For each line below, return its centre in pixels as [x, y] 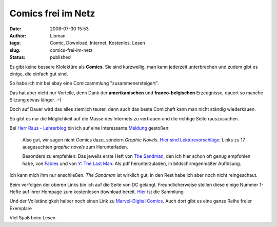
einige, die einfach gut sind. [39, 74]
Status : [17, 57]
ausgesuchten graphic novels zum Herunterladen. [75, 147]
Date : [15, 29]
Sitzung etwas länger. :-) [35, 100]
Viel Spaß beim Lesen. [33, 218]
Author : [18, 35]
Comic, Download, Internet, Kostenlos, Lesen [98, 43]
